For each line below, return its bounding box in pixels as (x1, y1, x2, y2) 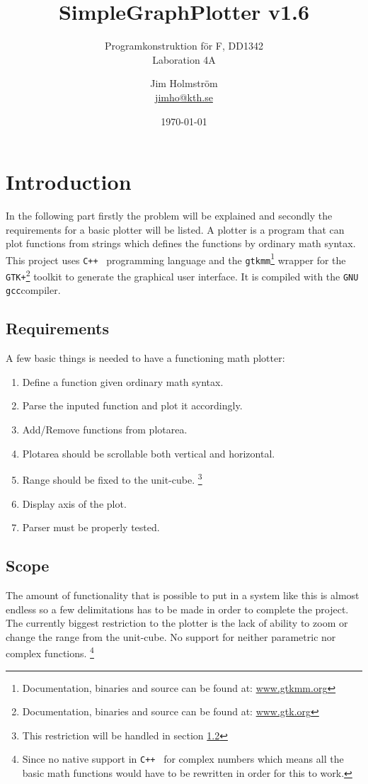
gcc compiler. (6, 283, 61, 297)
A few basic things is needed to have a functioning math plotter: (6, 351, 285, 365)
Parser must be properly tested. (22, 520, 160, 535)
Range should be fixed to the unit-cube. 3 (22, 470, 202, 487)
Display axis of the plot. (22, 496, 127, 511)
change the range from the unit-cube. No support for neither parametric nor (6, 629, 336, 644)
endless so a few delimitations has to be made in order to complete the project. (6, 601, 349, 616)
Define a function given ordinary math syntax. (22, 374, 224, 389)
